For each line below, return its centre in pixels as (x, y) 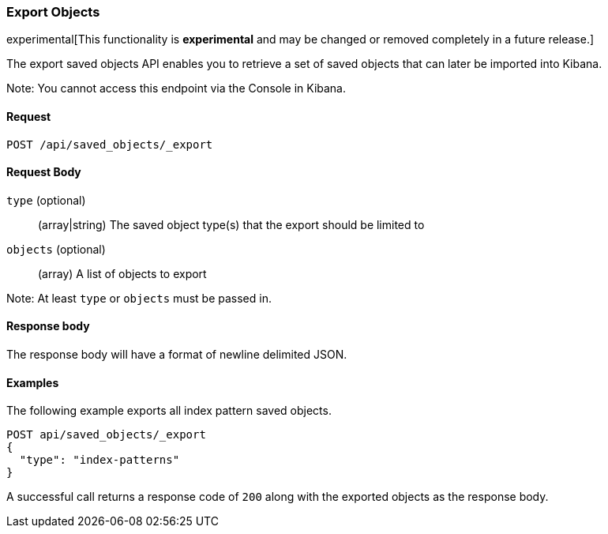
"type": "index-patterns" (99, 460)
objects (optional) (56, 249)
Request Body (44, 172)
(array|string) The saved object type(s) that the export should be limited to (231, 224)
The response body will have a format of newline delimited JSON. (177, 355)
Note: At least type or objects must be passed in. (139, 298)
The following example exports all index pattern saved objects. (169, 411)
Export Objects (53, 12)
